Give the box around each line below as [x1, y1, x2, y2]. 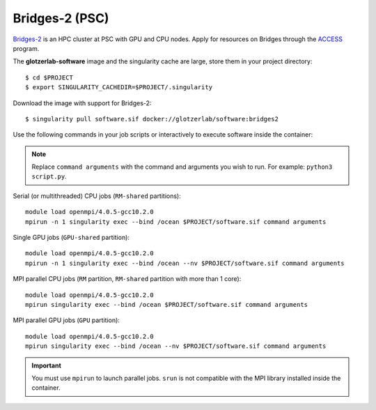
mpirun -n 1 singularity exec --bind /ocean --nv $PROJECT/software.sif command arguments [25, 259, 345, 267]
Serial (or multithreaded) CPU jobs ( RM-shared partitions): [13, 192, 181, 200]
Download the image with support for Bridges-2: [13, 98, 152, 107]
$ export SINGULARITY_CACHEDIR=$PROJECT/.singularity [25, 84, 212, 91]
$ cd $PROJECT [25, 73, 73, 82]
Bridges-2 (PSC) [13, 10, 109, 26]
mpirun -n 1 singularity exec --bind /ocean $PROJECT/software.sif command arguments [25, 218, 327, 226]
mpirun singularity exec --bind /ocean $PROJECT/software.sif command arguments [25, 301, 308, 308]
